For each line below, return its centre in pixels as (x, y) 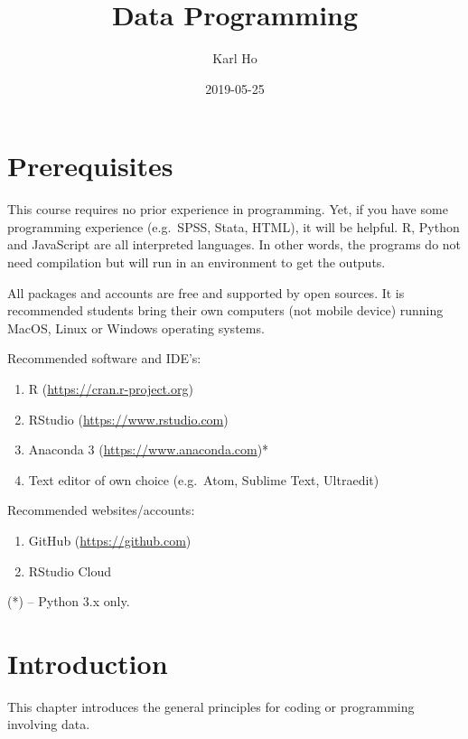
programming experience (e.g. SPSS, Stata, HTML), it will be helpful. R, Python (234, 226)
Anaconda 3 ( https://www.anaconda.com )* (149, 449)
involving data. (49, 724)
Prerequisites (90, 166)
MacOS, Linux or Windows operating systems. (136, 327)
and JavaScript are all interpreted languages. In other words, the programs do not (234, 244)
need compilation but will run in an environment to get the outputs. (197, 262)
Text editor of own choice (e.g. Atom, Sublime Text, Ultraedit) (204, 479)
